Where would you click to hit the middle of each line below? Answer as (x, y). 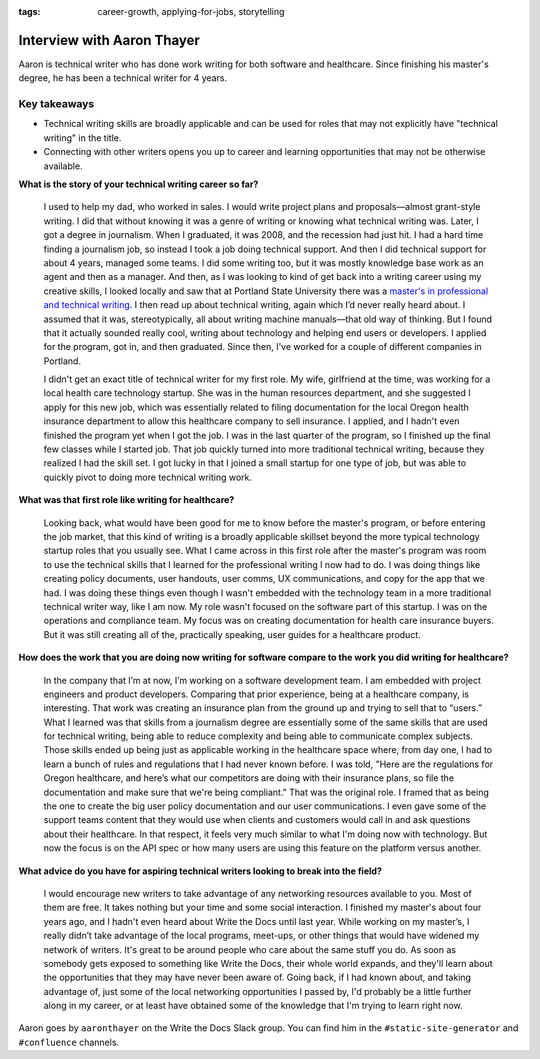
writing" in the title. (82, 137)
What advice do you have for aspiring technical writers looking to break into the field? (200, 871)
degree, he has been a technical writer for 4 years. (123, 78)
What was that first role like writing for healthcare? (126, 500)
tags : (29, 11)
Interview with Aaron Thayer (109, 40)
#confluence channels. (69, 1042)
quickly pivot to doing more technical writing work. (148, 477)
